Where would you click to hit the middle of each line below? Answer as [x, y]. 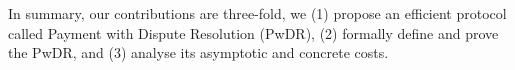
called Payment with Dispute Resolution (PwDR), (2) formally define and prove [253, 32]
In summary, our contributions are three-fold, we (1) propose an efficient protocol [257, 13]
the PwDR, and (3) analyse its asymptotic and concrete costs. [198, 52]
